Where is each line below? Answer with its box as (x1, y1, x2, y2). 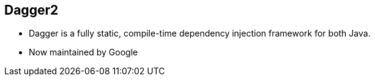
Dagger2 (4, 2, 59, 18)
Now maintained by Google (29, 47, 138, 58)
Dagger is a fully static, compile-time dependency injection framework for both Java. (29, 28, 371, 39)
